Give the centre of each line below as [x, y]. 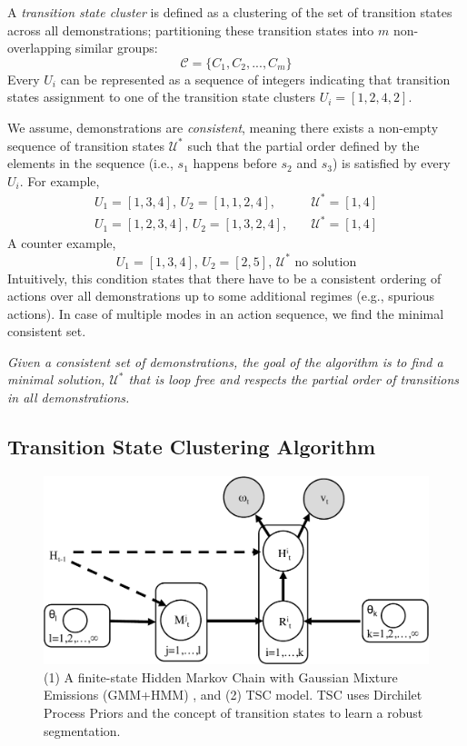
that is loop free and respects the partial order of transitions [294, 379]
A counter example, [62, 243]
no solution [326, 262]
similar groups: [117, 48]
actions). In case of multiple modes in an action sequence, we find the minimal [226, 313]
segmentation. [82, 730]
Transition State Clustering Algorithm [192, 447]
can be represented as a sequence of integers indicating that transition [255, 79]
